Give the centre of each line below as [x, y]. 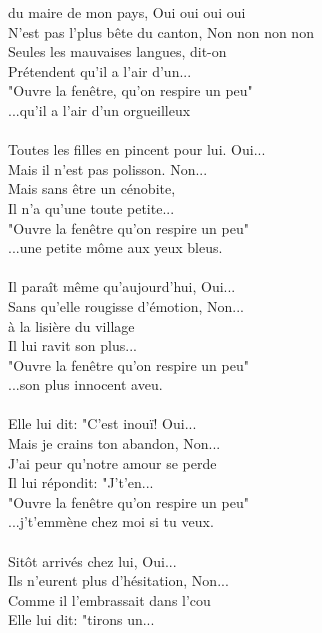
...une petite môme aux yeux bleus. [115, 247]
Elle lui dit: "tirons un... [81, 619]
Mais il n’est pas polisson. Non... [108, 168]
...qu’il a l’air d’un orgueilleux [99, 109]
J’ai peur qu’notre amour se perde [112, 462]
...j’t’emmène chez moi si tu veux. [111, 521]
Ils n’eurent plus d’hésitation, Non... [118, 580]
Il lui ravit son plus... [72, 345]
